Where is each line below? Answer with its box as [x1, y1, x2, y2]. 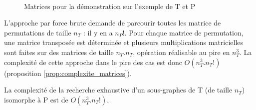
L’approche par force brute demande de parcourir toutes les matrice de [4, 17, 221, 28]
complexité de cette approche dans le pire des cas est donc [4, 56, 182, 67]
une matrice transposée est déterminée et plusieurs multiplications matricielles [4, 37, 244, 47]
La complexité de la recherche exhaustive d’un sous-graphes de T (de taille [4, 84, 233, 95]
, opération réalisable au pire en [133, 46, 230, 57]
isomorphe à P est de [4, 94, 68, 104]
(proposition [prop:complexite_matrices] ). [4, 67, 132, 78]
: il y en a [83, 27, 113, 37]
